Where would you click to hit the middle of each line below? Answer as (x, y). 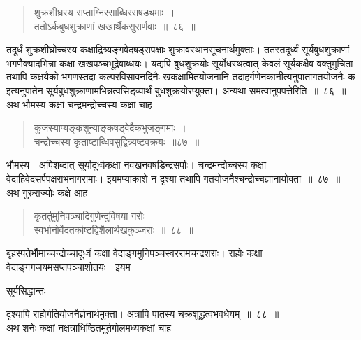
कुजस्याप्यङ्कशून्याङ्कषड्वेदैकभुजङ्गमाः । (110, 128)
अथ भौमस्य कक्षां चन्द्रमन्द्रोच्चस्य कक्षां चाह (79, 104)
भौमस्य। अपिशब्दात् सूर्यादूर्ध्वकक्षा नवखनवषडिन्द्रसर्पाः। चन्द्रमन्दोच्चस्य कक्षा (137, 165)
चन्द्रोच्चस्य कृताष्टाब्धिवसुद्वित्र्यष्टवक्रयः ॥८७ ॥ (117, 141)
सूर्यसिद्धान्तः (26, 290)
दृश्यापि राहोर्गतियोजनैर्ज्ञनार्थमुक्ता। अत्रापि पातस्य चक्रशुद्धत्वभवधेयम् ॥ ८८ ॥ (143, 314)
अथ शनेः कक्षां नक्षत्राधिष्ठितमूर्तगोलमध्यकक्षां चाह (89, 327)
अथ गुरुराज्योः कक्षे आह (47, 192)
